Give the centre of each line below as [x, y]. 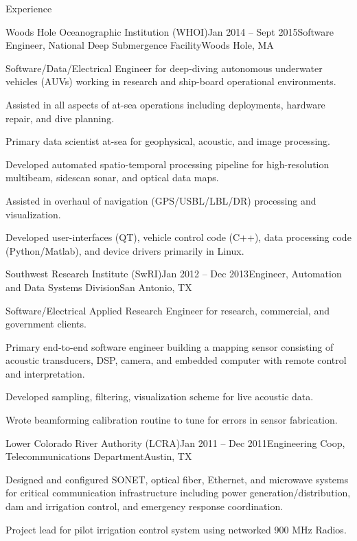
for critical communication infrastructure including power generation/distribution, [178, 493]
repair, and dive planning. [60, 118]
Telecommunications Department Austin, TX [99, 456]
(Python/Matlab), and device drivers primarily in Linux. [125, 250]
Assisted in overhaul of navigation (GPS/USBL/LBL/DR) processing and [161, 200]
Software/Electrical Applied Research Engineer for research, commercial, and [168, 310]
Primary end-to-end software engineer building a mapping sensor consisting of [170, 346]
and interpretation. [45, 373]
